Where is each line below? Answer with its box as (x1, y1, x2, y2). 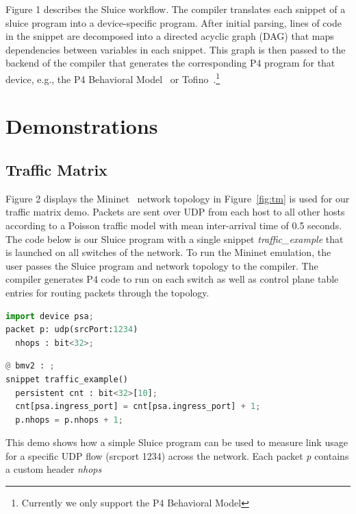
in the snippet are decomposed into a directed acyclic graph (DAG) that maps (5, 29, 334, 43)
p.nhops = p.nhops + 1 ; (15, 414, 123, 425)
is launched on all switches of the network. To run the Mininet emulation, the (5, 245, 331, 259)
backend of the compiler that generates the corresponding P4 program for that (5, 56, 335, 70)
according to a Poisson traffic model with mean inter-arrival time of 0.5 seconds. (5, 218, 342, 232)
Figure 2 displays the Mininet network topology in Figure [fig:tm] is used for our (5, 191, 350, 205)
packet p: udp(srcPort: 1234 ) (5, 325, 138, 335)
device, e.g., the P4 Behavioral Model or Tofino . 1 (5, 69, 220, 86)
